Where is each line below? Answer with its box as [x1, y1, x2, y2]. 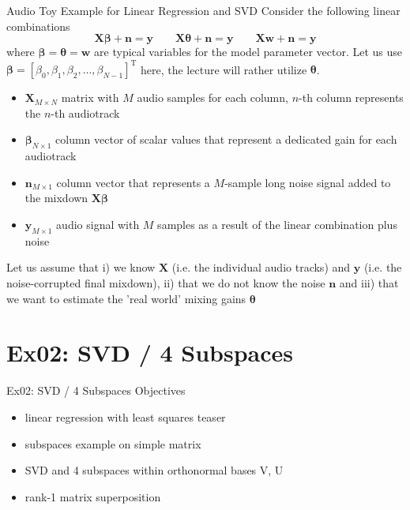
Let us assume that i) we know [6, 259, 156, 276]
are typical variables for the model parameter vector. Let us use [94, 43, 403, 60]
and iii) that [339, 275, 399, 291]
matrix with [61, 89, 119, 106]
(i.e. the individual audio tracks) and [171, 259, 351, 276]
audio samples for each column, [137, 89, 288, 106]
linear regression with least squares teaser [24, 408, 226, 425]
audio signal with [56, 216, 140, 233]
